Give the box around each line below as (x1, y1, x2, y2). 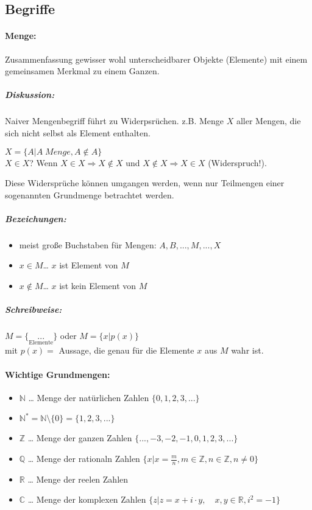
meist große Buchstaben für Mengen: (19, 238, 157, 251)
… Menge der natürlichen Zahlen (28, 391, 149, 403)
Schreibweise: (5, 303, 62, 316)
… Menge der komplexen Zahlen (27, 493, 146, 506)
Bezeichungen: (5, 212, 66, 225)
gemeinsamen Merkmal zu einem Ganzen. (5, 65, 160, 77)
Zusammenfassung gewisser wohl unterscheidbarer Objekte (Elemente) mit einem (5, 52, 308, 65)
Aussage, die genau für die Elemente (58, 344, 194, 357)
